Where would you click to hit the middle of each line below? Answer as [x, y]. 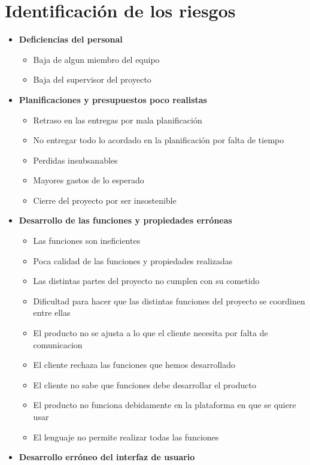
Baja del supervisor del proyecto [92, 79]
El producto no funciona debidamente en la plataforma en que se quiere [165, 405]
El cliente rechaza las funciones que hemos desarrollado [134, 365]
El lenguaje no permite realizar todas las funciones [126, 437]
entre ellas [52, 312]
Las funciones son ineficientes [87, 241]
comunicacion [58, 344]
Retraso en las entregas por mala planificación [118, 120]
